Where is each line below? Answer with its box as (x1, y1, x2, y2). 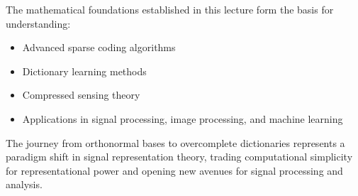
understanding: (6, 16, 71, 31)
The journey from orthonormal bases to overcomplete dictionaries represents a (6, 135, 345, 150)
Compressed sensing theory (22, 87, 140, 102)
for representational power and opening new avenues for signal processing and (6, 163, 343, 178)
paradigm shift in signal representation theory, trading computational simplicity (6, 149, 353, 164)
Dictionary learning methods (22, 63, 147, 78)
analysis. (6, 177, 43, 192)
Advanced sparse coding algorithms (22, 40, 176, 55)
